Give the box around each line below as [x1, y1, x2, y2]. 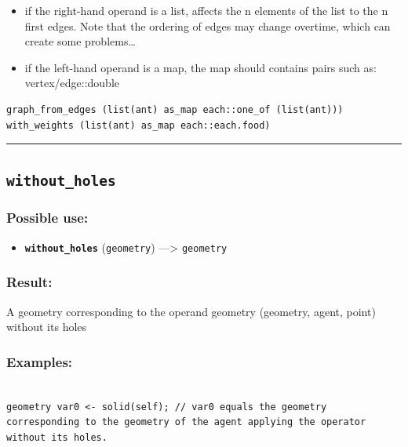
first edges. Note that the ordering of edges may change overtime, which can [24, 17, 391, 34]
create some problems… [24, 33, 136, 49]
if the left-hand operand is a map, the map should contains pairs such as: [24, 59, 377, 75]
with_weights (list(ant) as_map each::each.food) [6, 119, 271, 131]
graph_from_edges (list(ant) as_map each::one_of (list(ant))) [6, 104, 344, 115]
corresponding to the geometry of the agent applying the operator [6, 416, 366, 428]
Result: [6, 272, 53, 292]
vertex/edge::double [24, 74, 120, 91]
